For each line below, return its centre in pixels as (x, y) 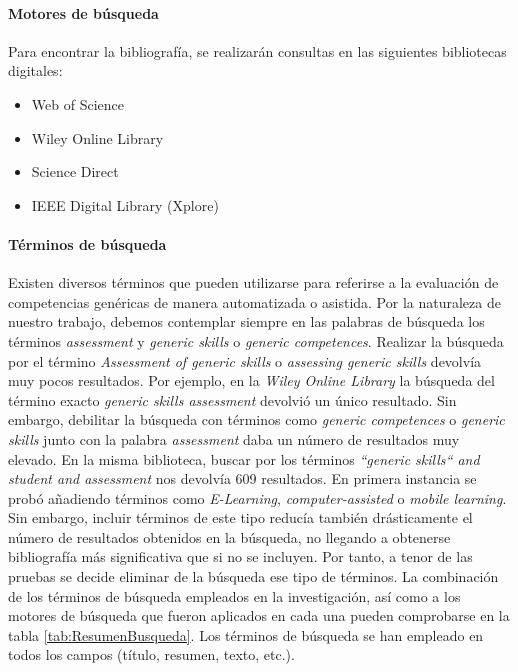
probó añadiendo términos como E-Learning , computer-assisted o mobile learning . (257, 497)
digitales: (35, 70)
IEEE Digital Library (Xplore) (125, 204)
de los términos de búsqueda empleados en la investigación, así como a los (234, 595)
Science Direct (75, 171)
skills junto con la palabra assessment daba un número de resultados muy (234, 438)
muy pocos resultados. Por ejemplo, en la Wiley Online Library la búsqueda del (251, 380)
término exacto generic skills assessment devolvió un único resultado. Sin (232, 399)
